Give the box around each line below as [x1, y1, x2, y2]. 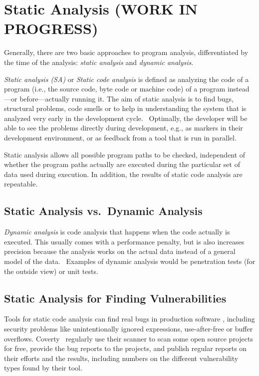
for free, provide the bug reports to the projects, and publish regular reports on [4, 343, 247, 353]
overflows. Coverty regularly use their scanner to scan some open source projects [4, 333, 253, 343]
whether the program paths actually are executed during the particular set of [4, 159, 240, 169]
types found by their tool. [4, 362, 82, 373]
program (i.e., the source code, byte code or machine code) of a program [4, 83, 226, 94]
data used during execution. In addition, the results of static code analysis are [4, 168, 243, 179]
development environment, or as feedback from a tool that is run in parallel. [4, 132, 237, 143]
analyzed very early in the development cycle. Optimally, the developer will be [4, 112, 248, 123]
